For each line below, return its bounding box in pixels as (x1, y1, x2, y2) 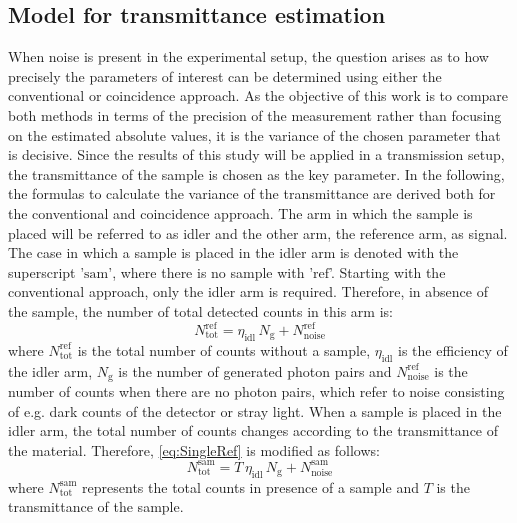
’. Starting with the (329, 261, 446, 282)
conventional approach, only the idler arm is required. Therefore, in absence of (8, 281, 488, 302)
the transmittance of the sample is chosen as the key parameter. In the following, (8, 163, 505, 184)
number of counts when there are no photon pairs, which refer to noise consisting (8, 381, 505, 402)
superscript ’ (8, 261, 85, 282)
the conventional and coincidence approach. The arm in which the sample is (8, 202, 473, 223)
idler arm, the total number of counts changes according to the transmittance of (8, 420, 499, 441)
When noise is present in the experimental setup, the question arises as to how (8, 46, 489, 67)
